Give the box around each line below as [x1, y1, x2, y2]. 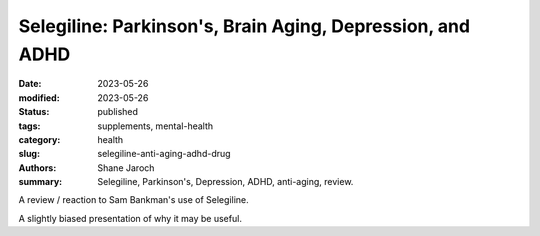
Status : [18, 106, 50, 118]
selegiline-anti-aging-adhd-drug [97, 148, 231, 160]
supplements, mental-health [97, 120, 214, 132]
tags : [18, 120, 41, 132]
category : [18, 133, 61, 145]
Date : [18, 78, 42, 90]
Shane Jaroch [97, 161, 155, 174]
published [97, 106, 139, 118]
